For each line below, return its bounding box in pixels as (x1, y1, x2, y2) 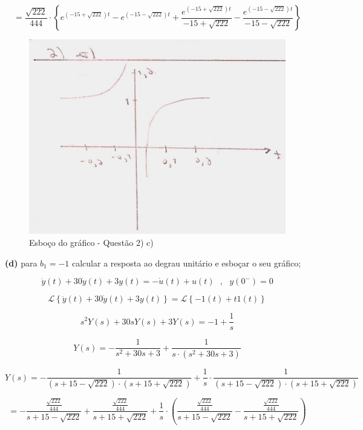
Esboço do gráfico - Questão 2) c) (29, 236, 154, 248)
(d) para (5, 256, 38, 269)
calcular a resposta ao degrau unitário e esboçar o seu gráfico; (72, 256, 301, 269)
